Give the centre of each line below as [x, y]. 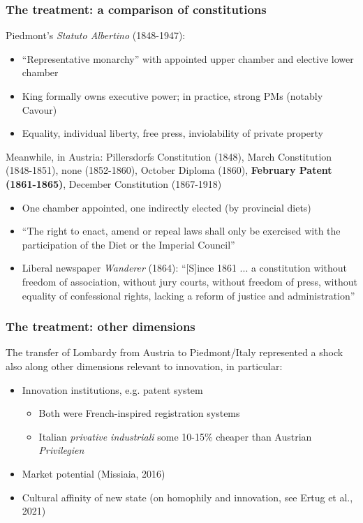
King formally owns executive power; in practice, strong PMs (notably [172, 96]
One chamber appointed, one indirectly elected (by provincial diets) [166, 207]
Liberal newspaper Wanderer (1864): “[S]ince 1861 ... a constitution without [184, 268]
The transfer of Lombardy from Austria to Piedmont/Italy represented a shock [175, 352]
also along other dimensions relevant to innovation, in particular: [144, 366]
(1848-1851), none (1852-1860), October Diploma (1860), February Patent [169, 170]
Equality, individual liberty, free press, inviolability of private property [172, 133]
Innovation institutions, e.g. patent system [112, 389]
